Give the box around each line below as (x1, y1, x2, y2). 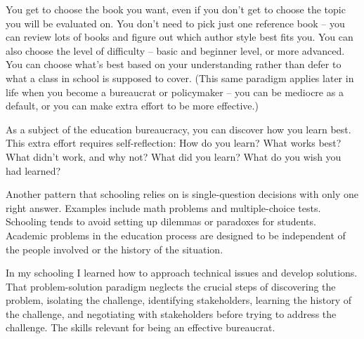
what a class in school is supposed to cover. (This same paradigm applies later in (6, 70, 354, 85)
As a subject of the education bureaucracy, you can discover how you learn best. (6, 121, 351, 136)
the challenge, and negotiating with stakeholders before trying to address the (6, 306, 337, 321)
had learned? (6, 163, 61, 178)
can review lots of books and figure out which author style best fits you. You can (6, 29, 353, 44)
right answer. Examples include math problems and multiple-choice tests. (6, 200, 321, 215)
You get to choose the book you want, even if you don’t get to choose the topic (6, 2, 346, 16)
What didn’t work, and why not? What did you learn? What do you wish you (6, 149, 342, 164)
